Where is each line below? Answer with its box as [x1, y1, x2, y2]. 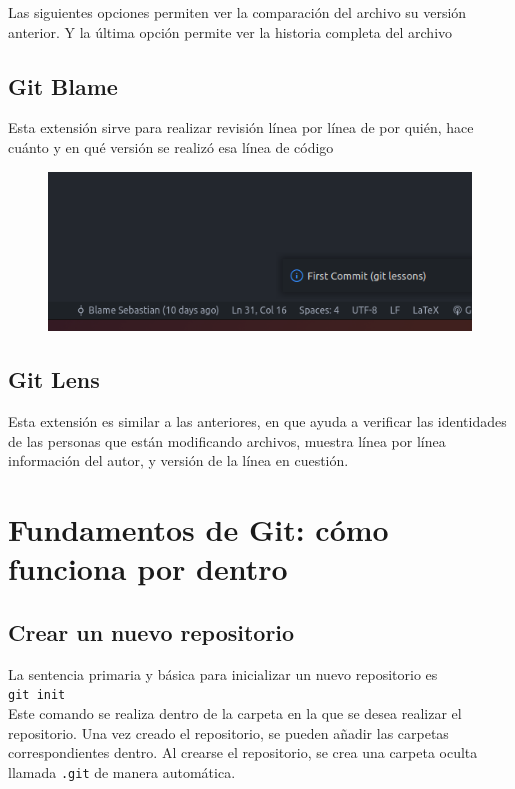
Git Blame [8, 70, 118, 101]
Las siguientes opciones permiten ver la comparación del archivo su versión [8, 2, 467, 22]
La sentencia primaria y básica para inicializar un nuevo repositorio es [8, 663, 438, 684]
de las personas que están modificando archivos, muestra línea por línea [8, 430, 446, 451]
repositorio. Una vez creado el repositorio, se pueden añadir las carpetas [8, 722, 449, 743]
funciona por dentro [8, 548, 288, 589]
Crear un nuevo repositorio [8, 617, 295, 647]
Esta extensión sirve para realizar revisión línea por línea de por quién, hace [8, 117, 474, 138]
